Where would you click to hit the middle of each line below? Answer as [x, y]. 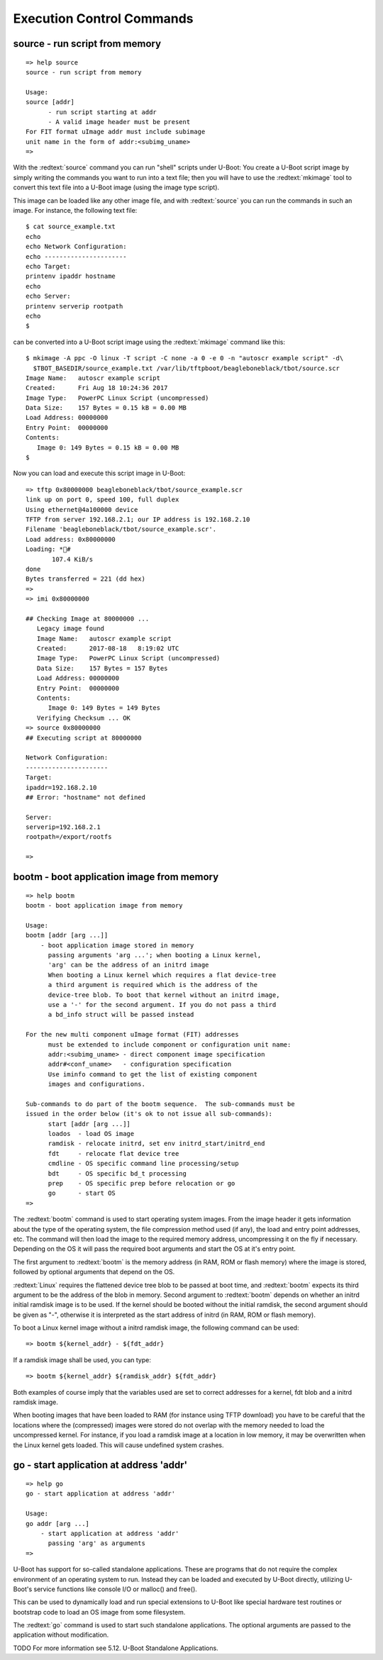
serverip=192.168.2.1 [63, 827]
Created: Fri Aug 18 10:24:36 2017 [97, 388]
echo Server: [48, 296]
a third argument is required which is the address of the [153, 985]
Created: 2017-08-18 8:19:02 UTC [108, 648]
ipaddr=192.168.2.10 [61, 787]
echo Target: [48, 266]
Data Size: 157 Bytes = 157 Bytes [102, 668]
